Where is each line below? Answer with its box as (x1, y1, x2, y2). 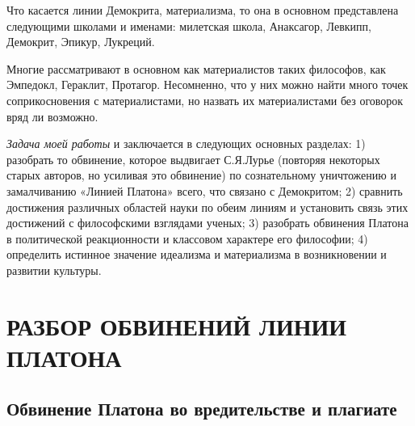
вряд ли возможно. (6, 108, 99, 124)
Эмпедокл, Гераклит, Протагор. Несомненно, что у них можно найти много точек (6, 76, 409, 93)
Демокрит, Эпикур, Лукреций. (6, 33, 155, 50)
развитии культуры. (6, 261, 102, 278)
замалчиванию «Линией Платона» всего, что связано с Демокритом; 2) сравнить (6, 182, 403, 199)
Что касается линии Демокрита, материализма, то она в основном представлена (6, 2, 399, 18)
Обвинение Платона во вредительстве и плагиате (6, 396, 397, 421)
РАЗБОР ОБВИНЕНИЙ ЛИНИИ (6, 309, 346, 342)
